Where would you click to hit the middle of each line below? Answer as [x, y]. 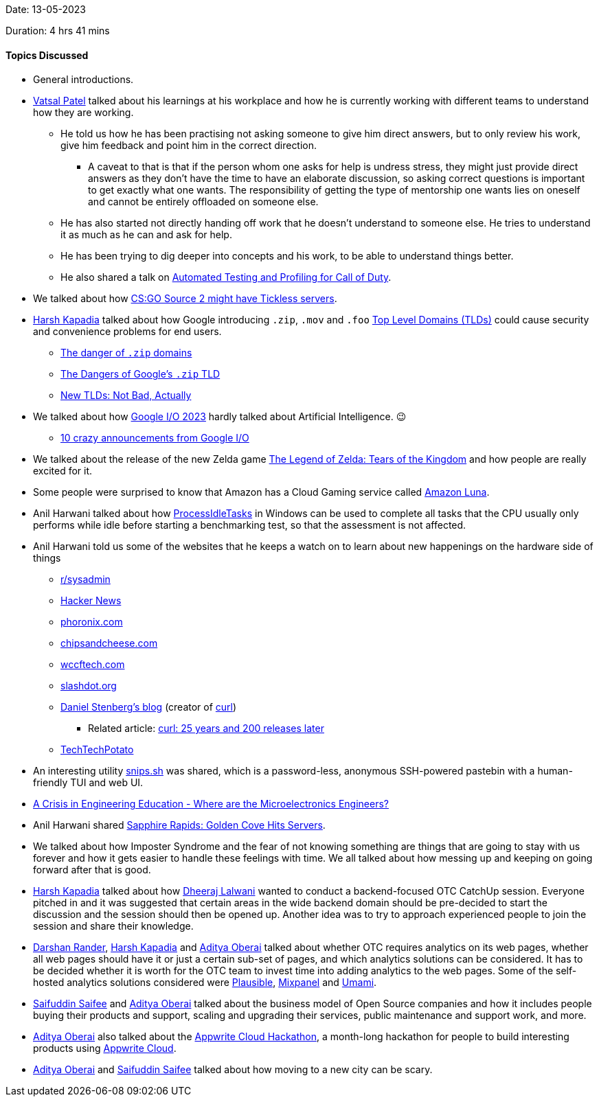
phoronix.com [92, 622]
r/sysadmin [86, 579]
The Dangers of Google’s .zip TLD [140, 374]
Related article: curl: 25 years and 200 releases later [206, 728]
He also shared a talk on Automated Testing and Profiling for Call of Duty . [226, 277]
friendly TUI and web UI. [88, 783]
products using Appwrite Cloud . [105, 1048]
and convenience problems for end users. [127, 332]
